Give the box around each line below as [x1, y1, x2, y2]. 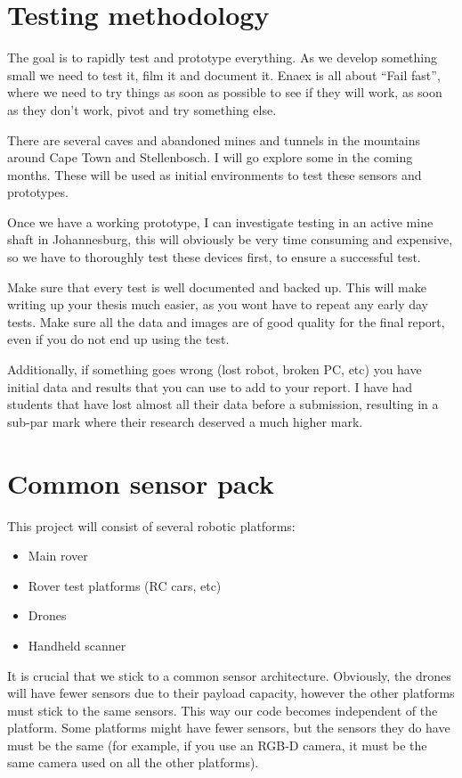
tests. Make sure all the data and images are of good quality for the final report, [7, 312, 445, 331]
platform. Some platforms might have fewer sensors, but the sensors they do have [7, 718, 450, 737]
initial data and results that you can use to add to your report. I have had [7, 377, 413, 396]
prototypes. [7, 183, 69, 201]
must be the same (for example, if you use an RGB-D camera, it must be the [7, 735, 427, 754]
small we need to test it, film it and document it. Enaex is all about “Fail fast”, [7, 65, 441, 84]
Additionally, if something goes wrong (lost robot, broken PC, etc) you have [7, 360, 422, 379]
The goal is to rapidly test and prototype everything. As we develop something [7, 48, 438, 67]
